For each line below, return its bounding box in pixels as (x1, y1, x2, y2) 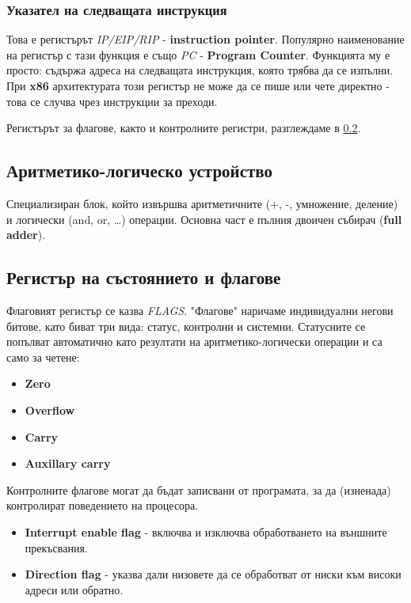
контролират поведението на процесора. (6, 497, 199, 514)
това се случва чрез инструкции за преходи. (6, 93, 218, 109)
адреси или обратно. (25, 581, 124, 597)
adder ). (6, 226, 46, 243)
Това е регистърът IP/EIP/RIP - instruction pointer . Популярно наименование (6, 31, 405, 47)
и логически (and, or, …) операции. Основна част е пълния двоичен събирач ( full (6, 210, 402, 227)
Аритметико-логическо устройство (6, 158, 273, 183)
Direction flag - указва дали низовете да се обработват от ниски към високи (25, 566, 401, 582)
